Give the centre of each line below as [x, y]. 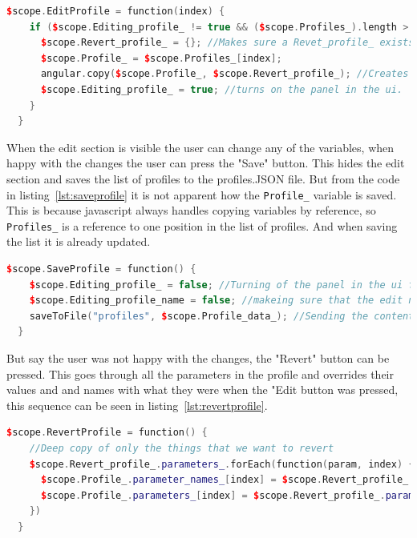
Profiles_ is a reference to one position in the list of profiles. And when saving [202, 225]
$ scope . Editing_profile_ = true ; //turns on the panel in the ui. [222, 89]
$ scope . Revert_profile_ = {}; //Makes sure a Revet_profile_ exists [227, 43]
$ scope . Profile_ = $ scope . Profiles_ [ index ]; [161, 58]
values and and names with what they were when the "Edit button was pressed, [202, 389]
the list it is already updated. [79, 241]
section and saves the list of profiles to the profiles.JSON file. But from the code [203, 178]
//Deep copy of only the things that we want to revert [182, 448]
